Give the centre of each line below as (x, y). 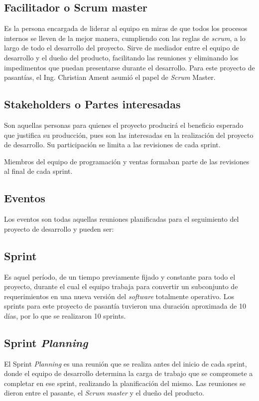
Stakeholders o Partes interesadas (92, 104)
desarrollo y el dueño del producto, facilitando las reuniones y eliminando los (121, 57)
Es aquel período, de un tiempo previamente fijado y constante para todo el (120, 276)
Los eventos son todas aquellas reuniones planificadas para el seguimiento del (122, 219)
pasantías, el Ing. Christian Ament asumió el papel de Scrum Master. (110, 77)
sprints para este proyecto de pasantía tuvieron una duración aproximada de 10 (125, 306)
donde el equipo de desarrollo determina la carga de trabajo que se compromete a (129, 373)
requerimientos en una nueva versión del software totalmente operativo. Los (119, 296)
